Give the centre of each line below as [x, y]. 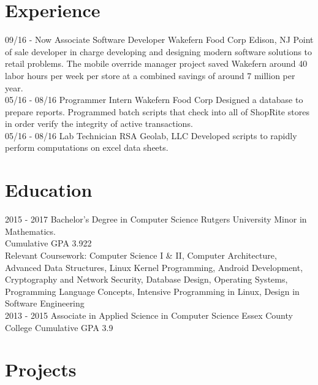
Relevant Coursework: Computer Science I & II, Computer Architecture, [141, 255]
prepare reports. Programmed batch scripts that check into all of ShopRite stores [157, 111]
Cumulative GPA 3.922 [48, 243]
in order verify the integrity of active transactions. [99, 124]
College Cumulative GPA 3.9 [59, 327]
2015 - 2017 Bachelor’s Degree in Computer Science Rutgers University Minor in [156, 219]
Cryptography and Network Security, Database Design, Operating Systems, [146, 279]
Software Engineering [45, 303]
